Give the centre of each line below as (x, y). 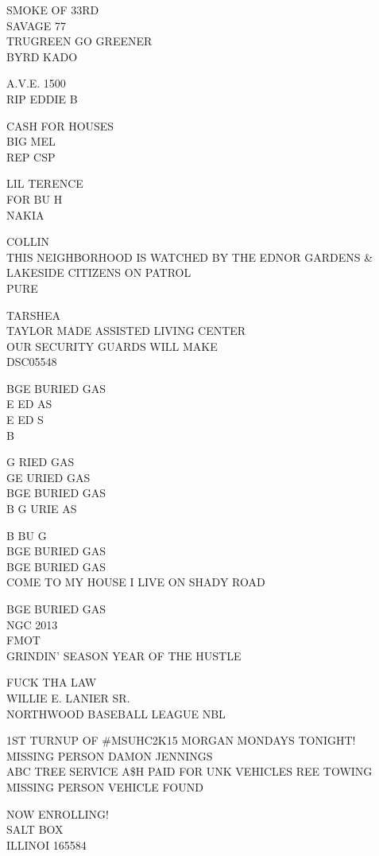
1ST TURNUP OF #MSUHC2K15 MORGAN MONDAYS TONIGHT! (181, 740)
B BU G (27, 535)
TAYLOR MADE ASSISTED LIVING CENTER (126, 331)
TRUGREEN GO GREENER (79, 41)
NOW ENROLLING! (58, 813)
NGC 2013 (32, 624)
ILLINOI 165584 (46, 844)
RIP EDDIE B (42, 98)
